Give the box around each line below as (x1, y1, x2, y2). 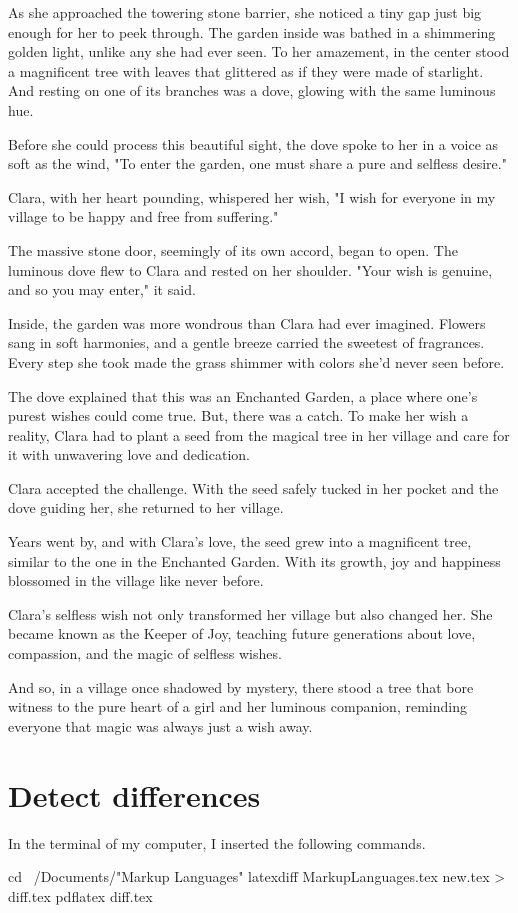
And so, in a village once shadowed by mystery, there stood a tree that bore (8, 676, 474, 697)
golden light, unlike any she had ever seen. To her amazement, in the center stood (8, 41, 510, 62)
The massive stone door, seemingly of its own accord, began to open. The (8, 239, 458, 260)
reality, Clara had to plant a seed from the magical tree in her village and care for (8, 424, 510, 445)
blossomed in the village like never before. (8, 570, 264, 591)
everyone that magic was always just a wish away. (8, 715, 313, 736)
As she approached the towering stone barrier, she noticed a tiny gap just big (8, 2, 482, 22)
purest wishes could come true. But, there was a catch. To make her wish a (8, 405, 469, 426)
